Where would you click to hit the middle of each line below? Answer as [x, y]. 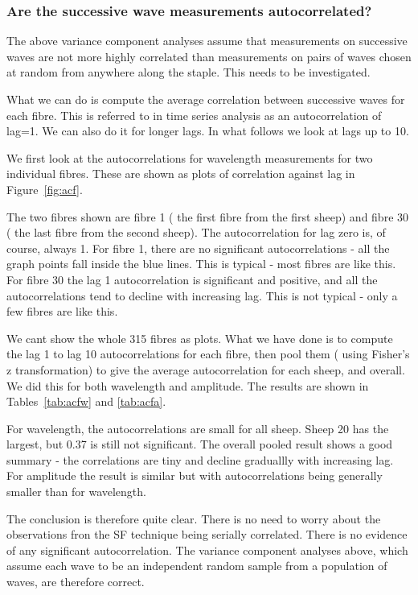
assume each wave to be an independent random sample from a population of [197, 566]
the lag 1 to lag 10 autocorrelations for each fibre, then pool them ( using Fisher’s [208, 354]
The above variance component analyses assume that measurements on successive [207, 41]
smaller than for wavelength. [76, 492]
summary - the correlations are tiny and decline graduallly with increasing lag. [200, 459]
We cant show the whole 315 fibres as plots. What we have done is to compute [200, 338]
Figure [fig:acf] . [45, 189]
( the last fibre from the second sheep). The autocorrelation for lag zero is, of [196, 232]
